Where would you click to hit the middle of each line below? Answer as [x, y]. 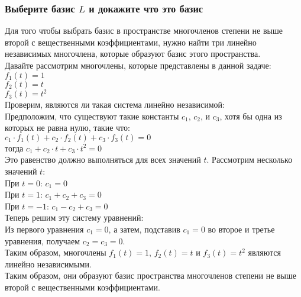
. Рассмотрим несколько [250, 159]
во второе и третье [241, 229]
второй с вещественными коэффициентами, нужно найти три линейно [131, 42]
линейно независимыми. [48, 264]
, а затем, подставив [144, 229]
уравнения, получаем [43, 240]
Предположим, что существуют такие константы [92, 116]
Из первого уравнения [44, 229]
